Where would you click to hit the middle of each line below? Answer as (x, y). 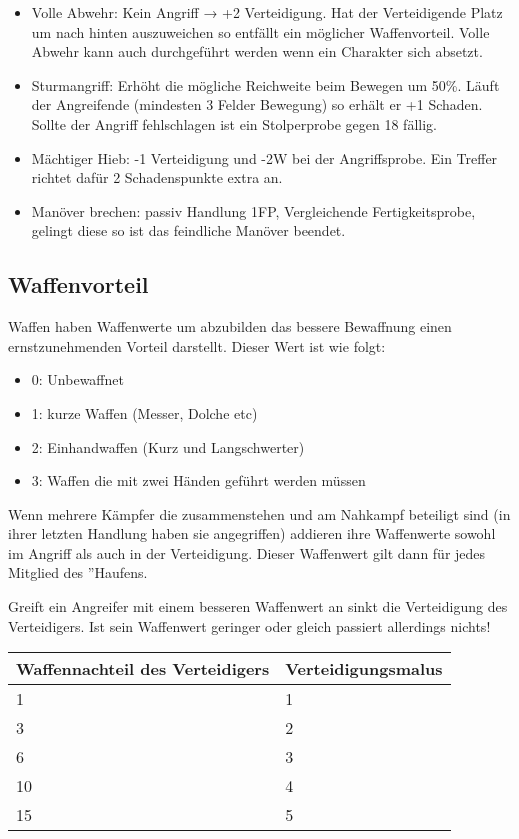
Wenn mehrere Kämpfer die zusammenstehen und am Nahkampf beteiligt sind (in (259, 513)
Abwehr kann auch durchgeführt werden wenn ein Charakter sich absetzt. (257, 51)
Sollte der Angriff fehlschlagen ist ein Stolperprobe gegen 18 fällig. (234, 123)
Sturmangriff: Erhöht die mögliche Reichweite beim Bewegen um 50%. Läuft (265, 84)
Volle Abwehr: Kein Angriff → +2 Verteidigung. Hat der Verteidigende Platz (267, 12)
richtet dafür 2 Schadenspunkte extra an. (157, 177)
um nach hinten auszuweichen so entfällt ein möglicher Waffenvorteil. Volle (260, 31)
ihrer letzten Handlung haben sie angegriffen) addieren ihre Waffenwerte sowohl (252, 533)
